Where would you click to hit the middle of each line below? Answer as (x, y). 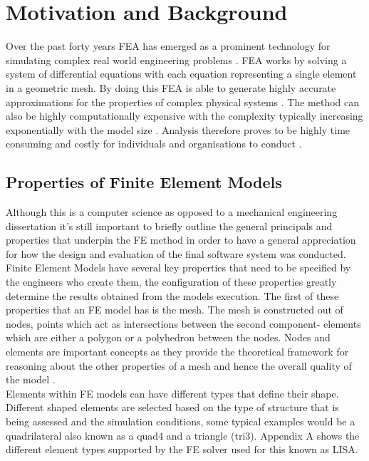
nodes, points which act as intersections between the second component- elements (183, 323)
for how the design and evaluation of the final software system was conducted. (176, 253)
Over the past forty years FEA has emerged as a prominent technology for (168, 46)
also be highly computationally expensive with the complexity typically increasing (184, 116)
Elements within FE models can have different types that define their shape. (172, 393)
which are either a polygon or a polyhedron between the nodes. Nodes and (168, 337)
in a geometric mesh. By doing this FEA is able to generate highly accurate (171, 87)
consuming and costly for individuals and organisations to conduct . (154, 144)
